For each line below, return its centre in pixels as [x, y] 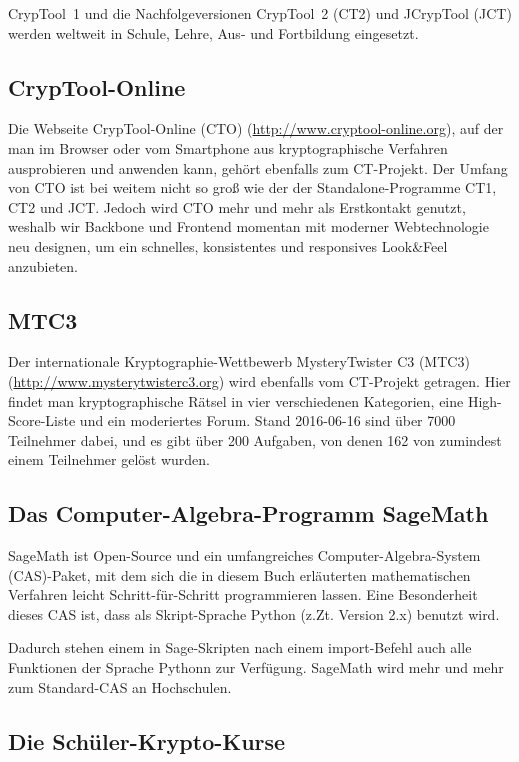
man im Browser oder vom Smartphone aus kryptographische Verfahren [228, 147]
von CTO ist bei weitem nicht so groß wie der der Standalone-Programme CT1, [252, 187]
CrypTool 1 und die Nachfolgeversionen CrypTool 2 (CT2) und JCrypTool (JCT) [260, 13]
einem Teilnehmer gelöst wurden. [109, 459]
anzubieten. [43, 265]
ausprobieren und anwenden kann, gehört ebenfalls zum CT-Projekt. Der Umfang [258, 167]
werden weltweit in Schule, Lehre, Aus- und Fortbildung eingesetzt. [213, 32]
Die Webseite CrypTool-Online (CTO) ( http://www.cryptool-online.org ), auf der [256, 128]
